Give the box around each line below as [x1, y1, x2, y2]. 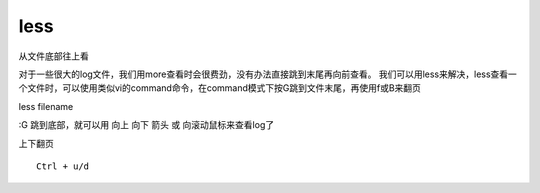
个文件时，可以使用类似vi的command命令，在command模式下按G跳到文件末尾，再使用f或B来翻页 [18, 82, 422, 94]
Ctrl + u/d [36, 160, 90, 172]
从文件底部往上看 [18, 50, 89, 62]
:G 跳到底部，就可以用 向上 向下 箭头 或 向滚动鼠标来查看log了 [18, 119, 275, 131]
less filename [18, 100, 74, 112]
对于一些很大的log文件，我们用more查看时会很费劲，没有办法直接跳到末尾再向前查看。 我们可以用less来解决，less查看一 [18, 68, 517, 80]
